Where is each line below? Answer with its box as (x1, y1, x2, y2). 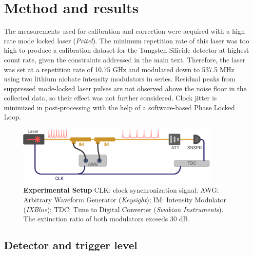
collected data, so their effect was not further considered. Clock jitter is (4, 93, 217, 103)
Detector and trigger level (4, 237, 137, 253)
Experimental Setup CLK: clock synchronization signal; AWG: (23, 185, 219, 195)
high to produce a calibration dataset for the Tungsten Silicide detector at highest (4, 45, 249, 55)
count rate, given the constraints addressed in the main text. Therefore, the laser (4, 54, 246, 64)
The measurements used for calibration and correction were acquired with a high (4, 26, 245, 36)
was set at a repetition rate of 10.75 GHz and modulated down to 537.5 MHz (4, 64, 234, 74)
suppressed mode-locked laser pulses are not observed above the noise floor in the (4, 83, 247, 93)
